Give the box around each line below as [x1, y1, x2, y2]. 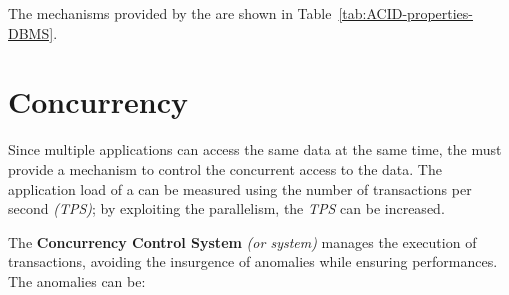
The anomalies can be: [8, 270, 146, 291]
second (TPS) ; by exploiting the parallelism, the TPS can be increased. [8, 198, 445, 219]
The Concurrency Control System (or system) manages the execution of [8, 231, 477, 252]
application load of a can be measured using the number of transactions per [8, 178, 472, 199]
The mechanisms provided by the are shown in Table [8, 3, 332, 23]
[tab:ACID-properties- [338, 3, 473, 23]
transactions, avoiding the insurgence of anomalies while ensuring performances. [8, 251, 498, 272]
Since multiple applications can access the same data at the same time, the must [8, 139, 502, 160]
